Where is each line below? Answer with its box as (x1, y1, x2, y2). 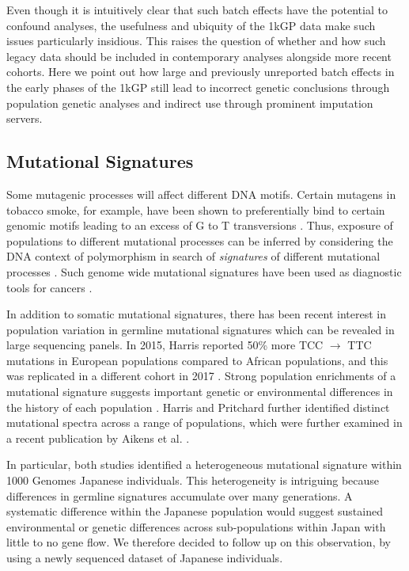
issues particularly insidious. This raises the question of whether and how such (6, 32, 386, 49)
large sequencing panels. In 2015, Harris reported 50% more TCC (6, 337, 324, 353)
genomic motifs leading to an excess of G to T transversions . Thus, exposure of (6, 217, 393, 234)
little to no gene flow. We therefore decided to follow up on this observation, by (6, 534, 391, 550)
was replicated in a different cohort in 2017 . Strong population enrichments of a (6, 367, 396, 384)
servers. (6, 110, 43, 127)
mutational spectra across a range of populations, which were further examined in (6, 414, 403, 431)
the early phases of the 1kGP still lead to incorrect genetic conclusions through (6, 78, 390, 95)
